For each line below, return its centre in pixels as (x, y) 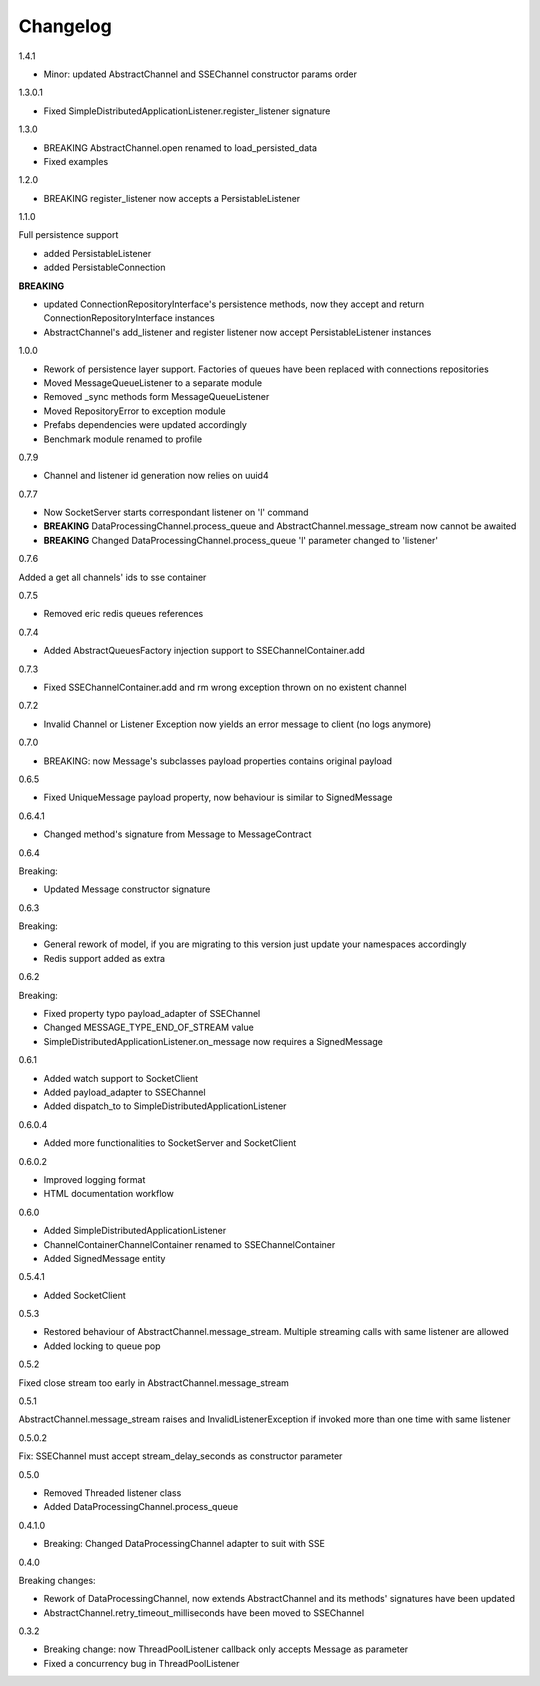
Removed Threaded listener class (112, 1492)
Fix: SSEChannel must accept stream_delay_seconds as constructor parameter (180, 1456)
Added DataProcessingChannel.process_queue (141, 1507)
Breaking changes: (57, 1580)
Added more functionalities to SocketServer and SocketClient (170, 1143)
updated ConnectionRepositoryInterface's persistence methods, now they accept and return (234, 304)
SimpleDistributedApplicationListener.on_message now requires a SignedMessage (213, 1041)
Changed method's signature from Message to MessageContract (177, 834)
